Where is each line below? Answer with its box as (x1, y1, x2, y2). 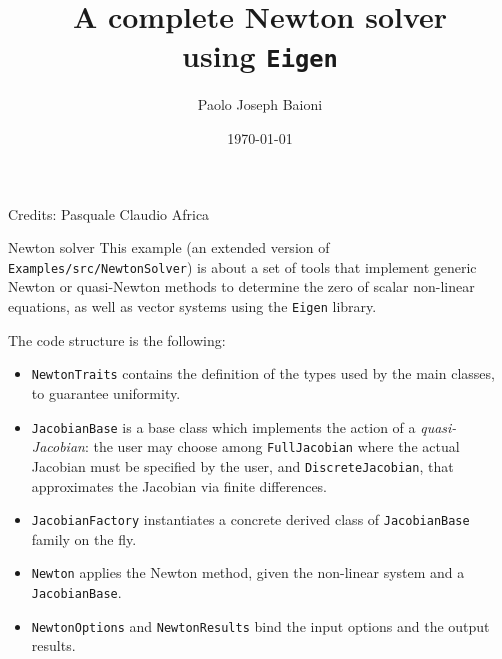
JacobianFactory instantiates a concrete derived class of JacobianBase (31, 509, 470, 530)
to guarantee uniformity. (31, 382, 181, 403)
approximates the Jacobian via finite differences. (31, 475, 327, 496)
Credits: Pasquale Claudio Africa (8, 203, 210, 224)
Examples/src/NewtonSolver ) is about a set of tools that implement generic (8, 256, 477, 277)
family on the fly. (31, 528, 137, 549)
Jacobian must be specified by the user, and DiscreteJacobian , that (31, 455, 454, 476)
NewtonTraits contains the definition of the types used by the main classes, (31, 363, 495, 384)
